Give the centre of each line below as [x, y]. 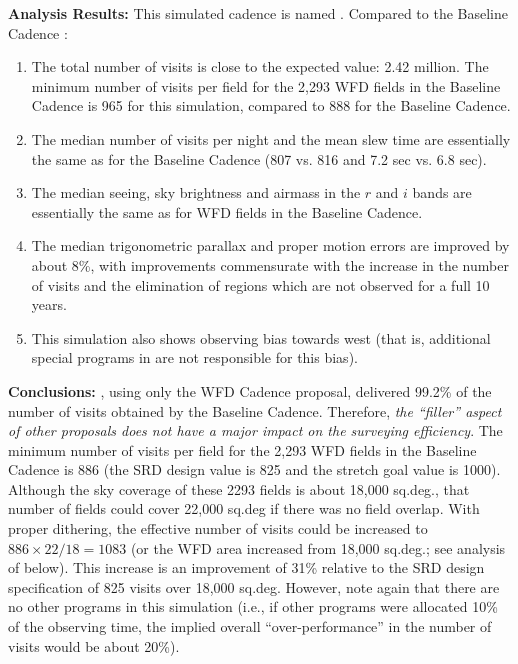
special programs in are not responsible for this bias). [194, 357]
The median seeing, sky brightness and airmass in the [196, 192]
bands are [442, 192]
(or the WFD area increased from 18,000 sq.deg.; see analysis [318, 547]
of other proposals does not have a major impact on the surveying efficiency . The [255, 430]
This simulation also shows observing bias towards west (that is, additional [261, 337]
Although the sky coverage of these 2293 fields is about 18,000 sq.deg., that [239, 488]
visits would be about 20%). [94, 645]
